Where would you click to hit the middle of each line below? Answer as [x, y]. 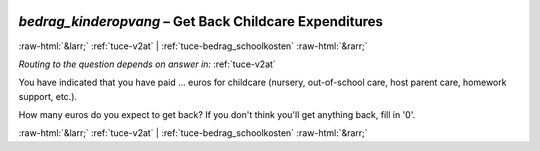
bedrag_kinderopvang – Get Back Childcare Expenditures [201, 21]
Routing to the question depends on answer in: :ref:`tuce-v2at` [147, 64]
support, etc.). [48, 96]
